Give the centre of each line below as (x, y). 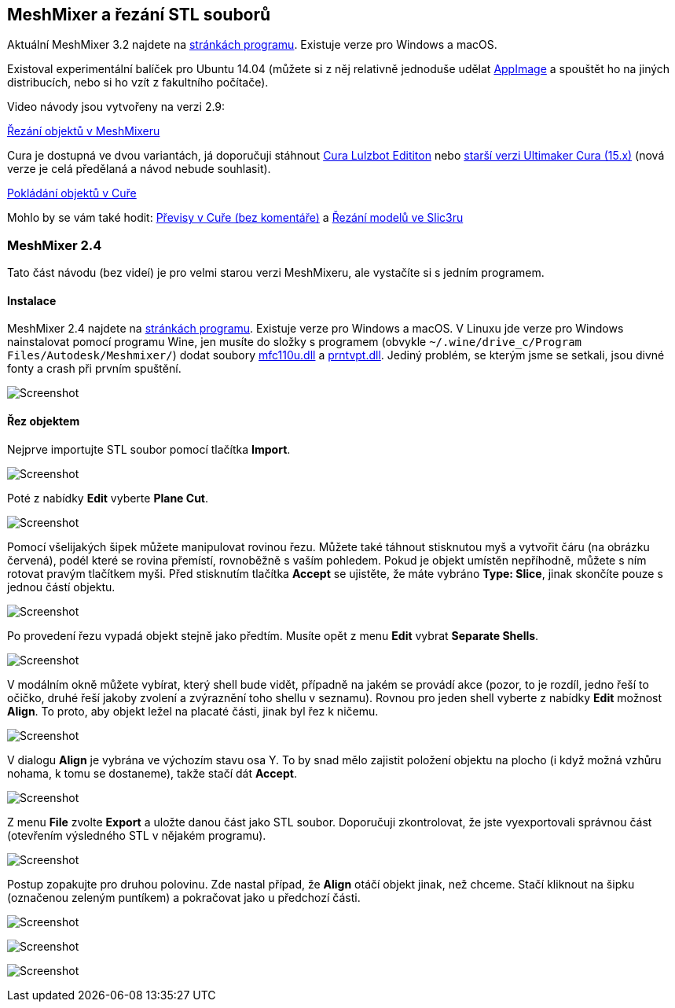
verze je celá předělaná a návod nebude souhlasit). (139, 169)
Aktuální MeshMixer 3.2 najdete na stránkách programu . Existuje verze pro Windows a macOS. (252, 45)
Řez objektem (44, 421)
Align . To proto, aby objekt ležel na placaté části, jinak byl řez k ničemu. (193, 711)
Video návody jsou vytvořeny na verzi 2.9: (116, 107)
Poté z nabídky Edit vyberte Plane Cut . (108, 498)
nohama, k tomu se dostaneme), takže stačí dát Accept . (152, 773)
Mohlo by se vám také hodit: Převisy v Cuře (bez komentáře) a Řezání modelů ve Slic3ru (235, 218)
